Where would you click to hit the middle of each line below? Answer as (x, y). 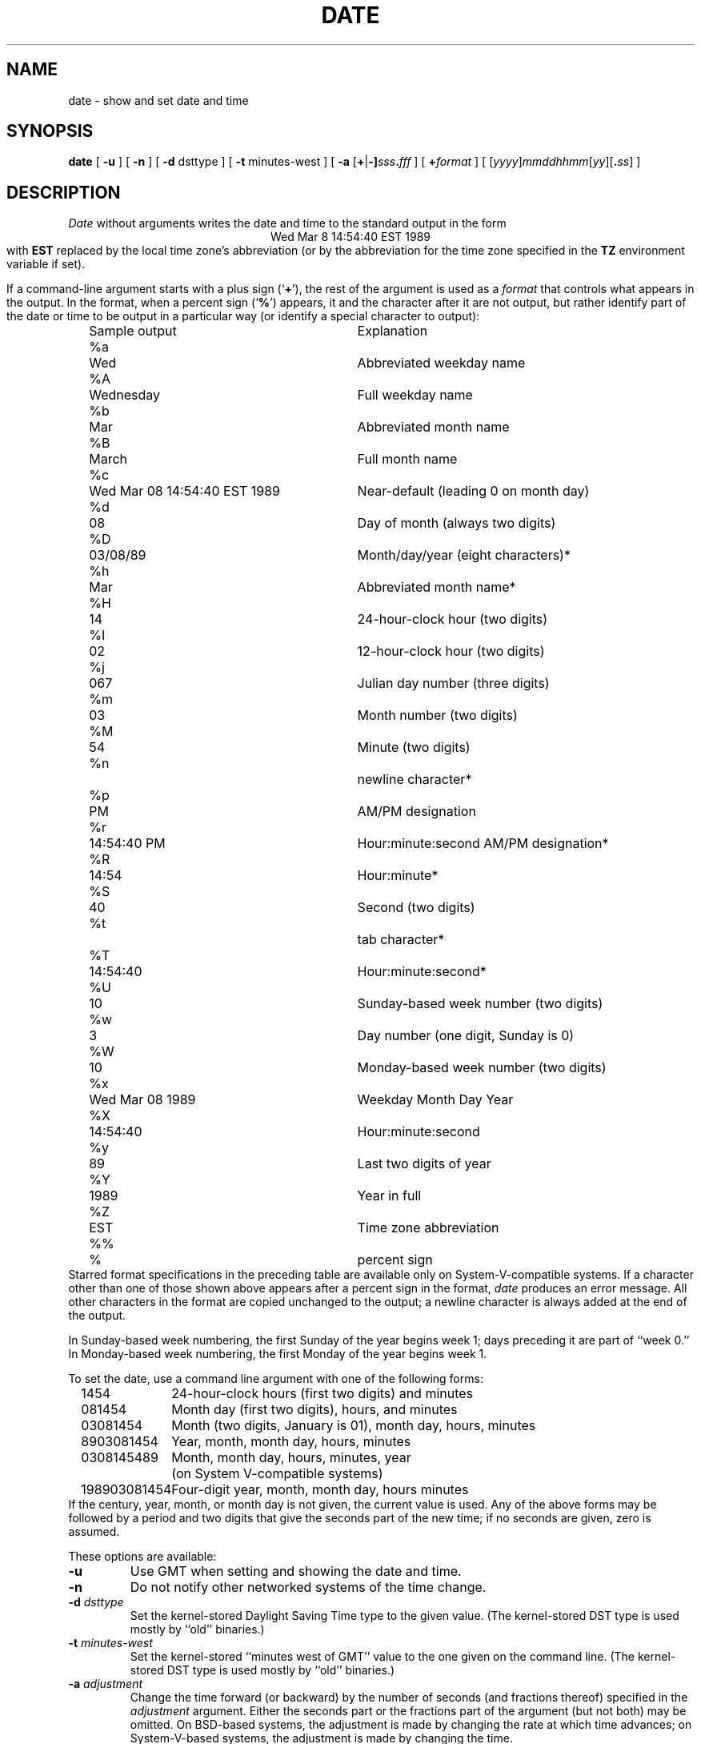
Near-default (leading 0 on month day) (473, 491)
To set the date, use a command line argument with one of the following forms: (276, 1379)
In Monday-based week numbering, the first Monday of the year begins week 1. (278, 1354)
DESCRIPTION (64, 192)
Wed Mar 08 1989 (142, 1100)
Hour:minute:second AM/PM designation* (483, 844)
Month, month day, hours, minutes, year (291, 1458)
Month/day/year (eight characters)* (464, 555)
